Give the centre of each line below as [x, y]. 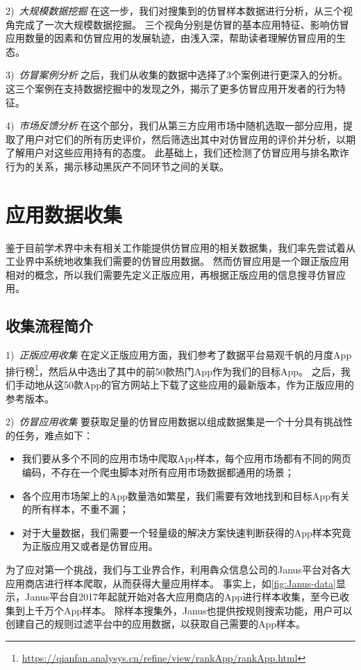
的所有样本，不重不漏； [75, 509]
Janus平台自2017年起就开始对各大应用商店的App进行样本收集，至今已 [182, 597]
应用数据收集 [64, 214]
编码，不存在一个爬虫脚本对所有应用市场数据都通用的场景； [158, 472]
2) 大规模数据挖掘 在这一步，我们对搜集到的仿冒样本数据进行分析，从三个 [175, 10]
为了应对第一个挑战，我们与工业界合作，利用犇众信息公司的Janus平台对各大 [178, 570]
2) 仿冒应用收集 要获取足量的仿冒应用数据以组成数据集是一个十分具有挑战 [175, 422]
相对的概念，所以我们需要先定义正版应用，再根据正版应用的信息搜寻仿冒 [171, 274]
